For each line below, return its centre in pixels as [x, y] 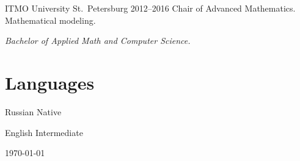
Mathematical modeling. [50, 20]
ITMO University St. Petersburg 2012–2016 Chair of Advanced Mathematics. [150, 8]
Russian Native [33, 111]
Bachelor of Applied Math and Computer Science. [98, 41]
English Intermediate [44, 132]
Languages [50, 82]
